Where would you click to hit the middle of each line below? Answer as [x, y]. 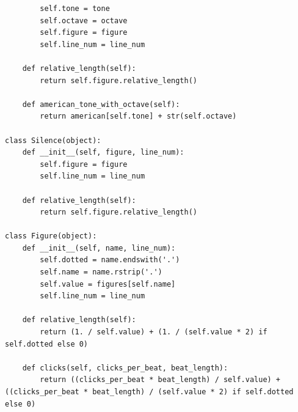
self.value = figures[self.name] [108, 284]
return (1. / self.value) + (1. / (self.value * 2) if [154, 332]
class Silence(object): [53, 140]
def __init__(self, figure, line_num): [103, 153]
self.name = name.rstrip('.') [101, 272]
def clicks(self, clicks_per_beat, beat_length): [125, 368]
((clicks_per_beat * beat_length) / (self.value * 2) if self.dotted [149, 392]
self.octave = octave [84, 20]
